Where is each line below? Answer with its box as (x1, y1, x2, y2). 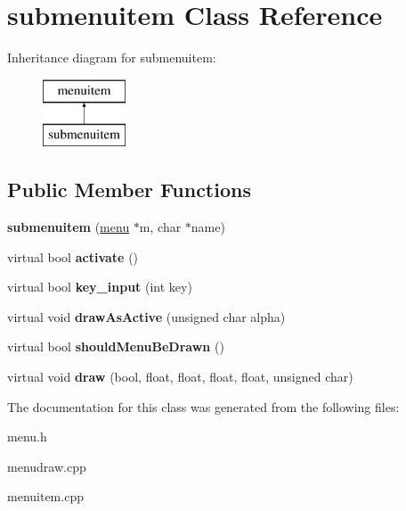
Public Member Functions (7, 176, 251, 203)
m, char (139, 218, 182, 236)
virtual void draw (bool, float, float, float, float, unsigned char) (7, 367, 353, 386)
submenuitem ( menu (7, 218, 130, 236)
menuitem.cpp (7, 487, 84, 506)
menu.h (7, 427, 47, 446)
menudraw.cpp (7, 457, 86, 475)
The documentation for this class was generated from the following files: (7, 397, 400, 416)
